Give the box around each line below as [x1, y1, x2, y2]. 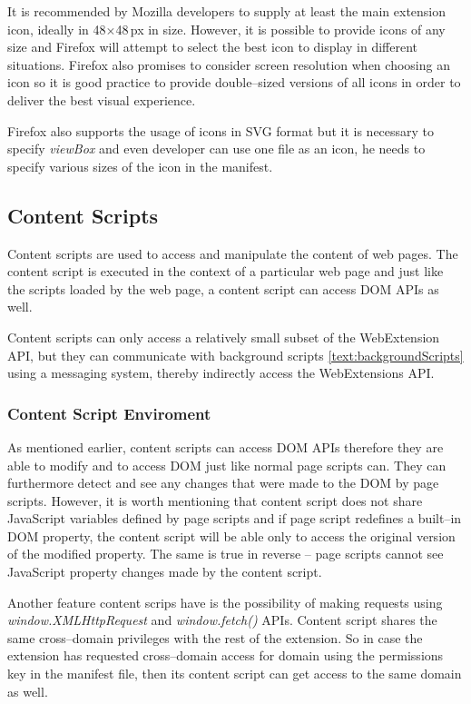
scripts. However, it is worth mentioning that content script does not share [7, 491, 423, 510]
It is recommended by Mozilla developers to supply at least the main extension [7, 2, 446, 20]
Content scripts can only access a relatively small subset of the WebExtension [7, 327, 440, 346]
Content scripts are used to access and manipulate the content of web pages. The [7, 243, 458, 263]
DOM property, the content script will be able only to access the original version [7, 526, 456, 545]
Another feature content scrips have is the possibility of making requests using [7, 592, 443, 611]
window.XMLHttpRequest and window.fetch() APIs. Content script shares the [7, 610, 437, 630]
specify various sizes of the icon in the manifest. [7, 156, 273, 175]
